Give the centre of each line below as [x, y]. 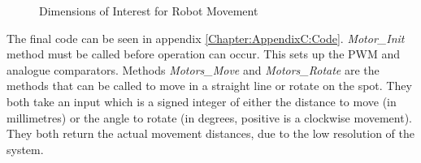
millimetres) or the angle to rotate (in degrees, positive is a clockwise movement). [210, 117]
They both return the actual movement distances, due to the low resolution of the [210, 133]
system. [25, 149]
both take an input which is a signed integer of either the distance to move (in [202, 101]
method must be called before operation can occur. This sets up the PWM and [204, 54]
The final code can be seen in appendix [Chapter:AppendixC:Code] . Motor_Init [206, 38]
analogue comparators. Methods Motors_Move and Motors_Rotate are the [193, 69]
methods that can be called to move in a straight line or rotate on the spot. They [209, 86]
